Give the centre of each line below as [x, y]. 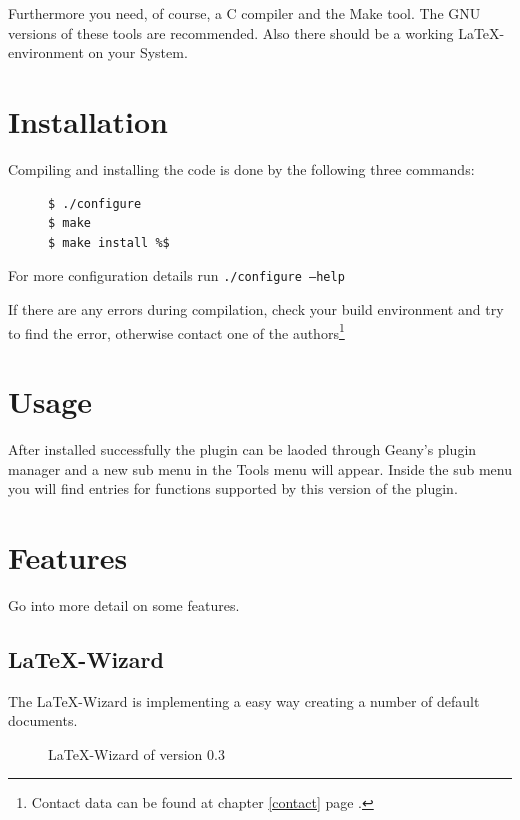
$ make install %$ [109, 242]
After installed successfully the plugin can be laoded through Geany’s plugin [242, 448]
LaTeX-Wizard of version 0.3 [136, 753]
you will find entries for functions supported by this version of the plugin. [233, 488]
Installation [88, 120]
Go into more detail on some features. [124, 604]
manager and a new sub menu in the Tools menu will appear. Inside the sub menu [260, 468]
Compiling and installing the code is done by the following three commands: [241, 168]
